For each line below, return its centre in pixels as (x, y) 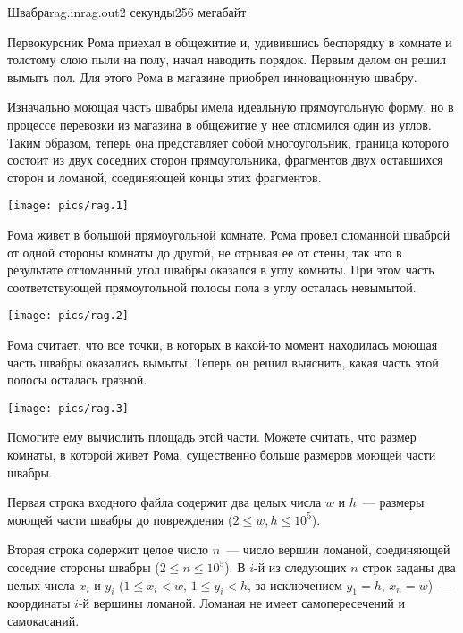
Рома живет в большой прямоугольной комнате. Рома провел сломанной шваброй (229, 234)
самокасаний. (43, 621)
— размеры (393, 502)
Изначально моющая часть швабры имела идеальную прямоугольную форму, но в (231, 107)
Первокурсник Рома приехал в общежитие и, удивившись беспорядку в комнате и (230, 42)
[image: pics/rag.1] (68, 206)
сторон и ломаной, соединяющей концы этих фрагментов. (164, 177)
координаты (39, 603)
